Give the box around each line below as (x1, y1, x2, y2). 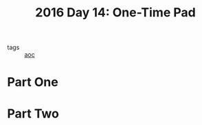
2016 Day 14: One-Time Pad (35, 5, 196, 20)
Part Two (7, 106, 60, 121)
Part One (7, 74, 58, 90)
